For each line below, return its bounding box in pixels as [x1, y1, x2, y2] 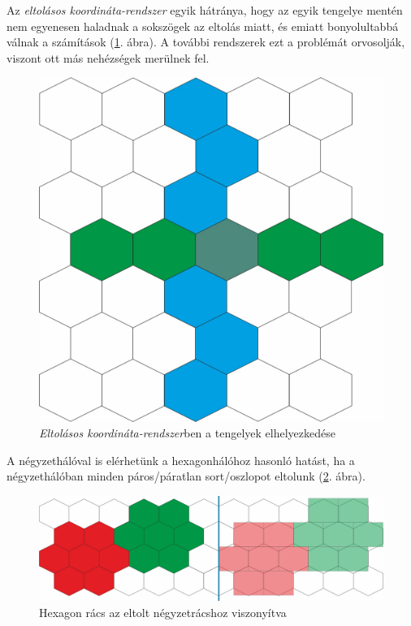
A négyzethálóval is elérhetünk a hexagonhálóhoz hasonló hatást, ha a [6, 451, 355, 468]
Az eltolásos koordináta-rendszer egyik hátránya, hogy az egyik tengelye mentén [6, 2, 403, 18]
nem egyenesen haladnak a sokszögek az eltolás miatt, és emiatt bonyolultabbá [6, 17, 399, 34]
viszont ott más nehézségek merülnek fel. [6, 49, 210, 66]
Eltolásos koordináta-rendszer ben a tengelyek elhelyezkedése [39, 424, 335, 441]
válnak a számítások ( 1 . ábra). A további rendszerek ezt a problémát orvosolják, [6, 33, 405, 50]
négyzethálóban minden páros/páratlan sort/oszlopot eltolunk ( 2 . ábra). [6, 467, 366, 485]
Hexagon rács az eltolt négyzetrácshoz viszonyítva [39, 603, 287, 620]
